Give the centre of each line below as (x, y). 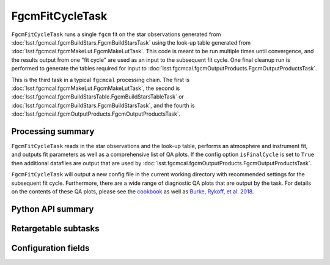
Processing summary (53, 131)
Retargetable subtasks (56, 229)
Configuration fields (50, 248)
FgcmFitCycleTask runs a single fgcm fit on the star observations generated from (116, 34)
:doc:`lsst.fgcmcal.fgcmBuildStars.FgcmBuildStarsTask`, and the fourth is (103, 105)
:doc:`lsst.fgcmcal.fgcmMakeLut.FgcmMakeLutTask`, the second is (96, 88)
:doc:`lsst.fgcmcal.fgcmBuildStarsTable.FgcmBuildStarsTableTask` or (98, 97)
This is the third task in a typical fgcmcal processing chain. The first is (101, 80)
